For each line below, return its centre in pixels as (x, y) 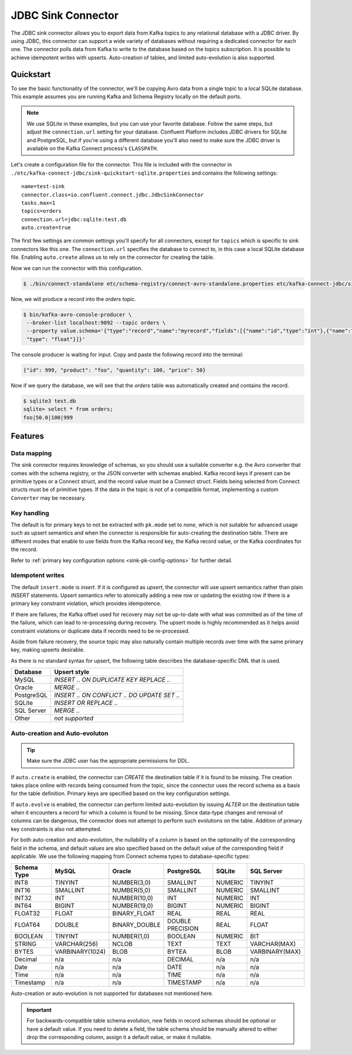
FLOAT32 (27, 913)
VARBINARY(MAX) (276, 951)
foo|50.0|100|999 (48, 417)
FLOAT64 (27, 925)
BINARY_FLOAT (134, 913)
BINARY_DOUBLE (136, 925)
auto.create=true (46, 228)
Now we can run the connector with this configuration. (77, 268)
